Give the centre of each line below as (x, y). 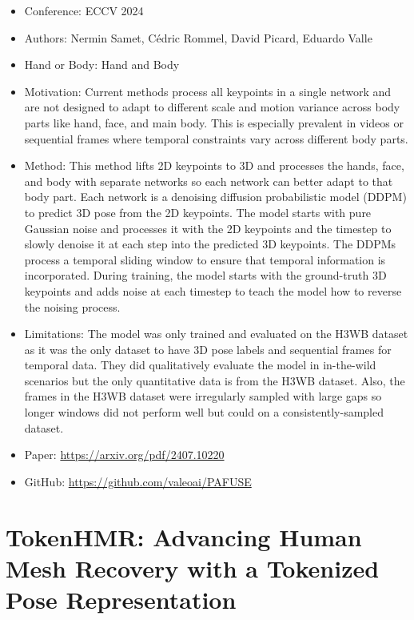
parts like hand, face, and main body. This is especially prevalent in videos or (214, 122)
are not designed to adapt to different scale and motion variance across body (212, 107)
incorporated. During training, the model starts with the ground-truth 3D (205, 275)
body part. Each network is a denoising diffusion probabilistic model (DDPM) (215, 197)
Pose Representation (121, 599)
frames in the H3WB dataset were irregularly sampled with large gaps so (203, 396)
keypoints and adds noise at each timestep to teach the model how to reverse (213, 290)
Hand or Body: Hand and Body (102, 64)
